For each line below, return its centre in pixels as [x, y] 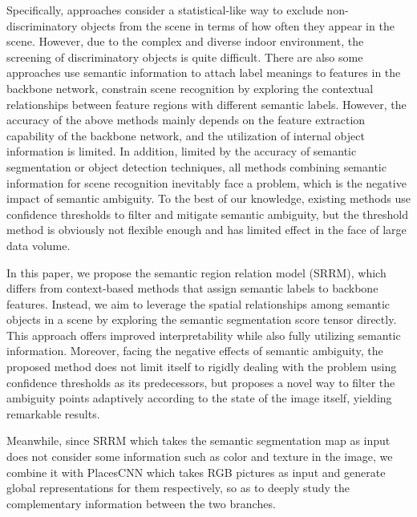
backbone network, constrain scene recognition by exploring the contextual [190, 88]
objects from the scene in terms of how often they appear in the [238, 25]
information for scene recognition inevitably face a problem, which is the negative [206, 182]
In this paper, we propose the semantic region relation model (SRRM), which [196, 272]
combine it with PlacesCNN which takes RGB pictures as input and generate [196, 472]
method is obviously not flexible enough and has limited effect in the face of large [206, 230]
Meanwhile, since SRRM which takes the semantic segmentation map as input [198, 440]
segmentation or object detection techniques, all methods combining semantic [196, 166]
